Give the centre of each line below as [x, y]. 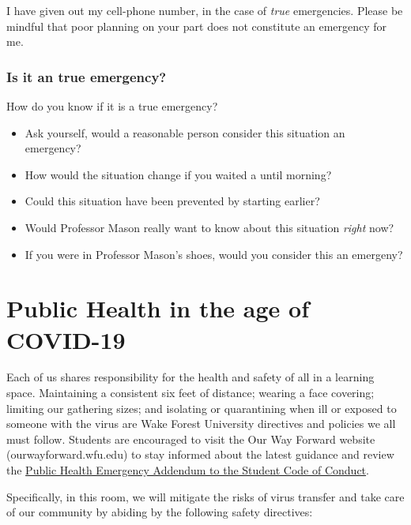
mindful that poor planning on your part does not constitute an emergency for [197, 26]
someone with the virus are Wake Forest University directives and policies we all [201, 424]
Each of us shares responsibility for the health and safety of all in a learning [190, 377]
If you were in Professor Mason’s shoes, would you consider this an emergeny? [214, 254]
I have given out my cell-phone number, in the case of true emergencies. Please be [205, 10]
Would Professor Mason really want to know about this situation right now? [209, 227]
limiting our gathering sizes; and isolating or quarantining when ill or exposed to [202, 408]
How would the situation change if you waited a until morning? [178, 174]
